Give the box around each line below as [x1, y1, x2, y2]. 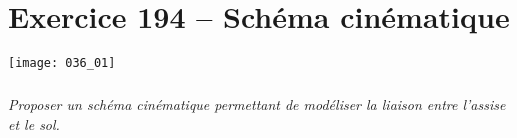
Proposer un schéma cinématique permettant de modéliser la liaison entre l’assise [8, 94, 506, 115]
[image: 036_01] [8, 56, 116, 71]
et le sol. [8, 113, 60, 134]
